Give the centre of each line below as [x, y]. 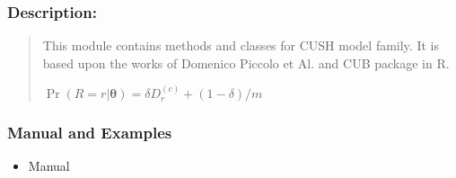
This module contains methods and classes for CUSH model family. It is [241, 45]
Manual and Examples [90, 133]
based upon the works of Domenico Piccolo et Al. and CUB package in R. [246, 62]
